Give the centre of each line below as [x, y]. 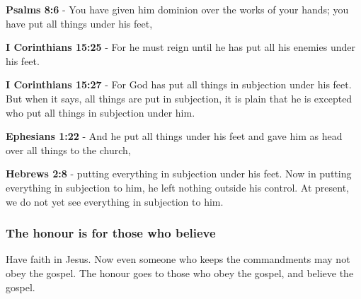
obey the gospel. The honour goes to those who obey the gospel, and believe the [180, 272]
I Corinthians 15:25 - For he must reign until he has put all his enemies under [180, 47]
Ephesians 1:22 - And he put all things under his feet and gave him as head [174, 136]
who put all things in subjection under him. [101, 112]
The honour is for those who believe [111, 233]
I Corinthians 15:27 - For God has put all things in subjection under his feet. [179, 84]
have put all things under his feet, [79, 23]
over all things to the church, [68, 149]
